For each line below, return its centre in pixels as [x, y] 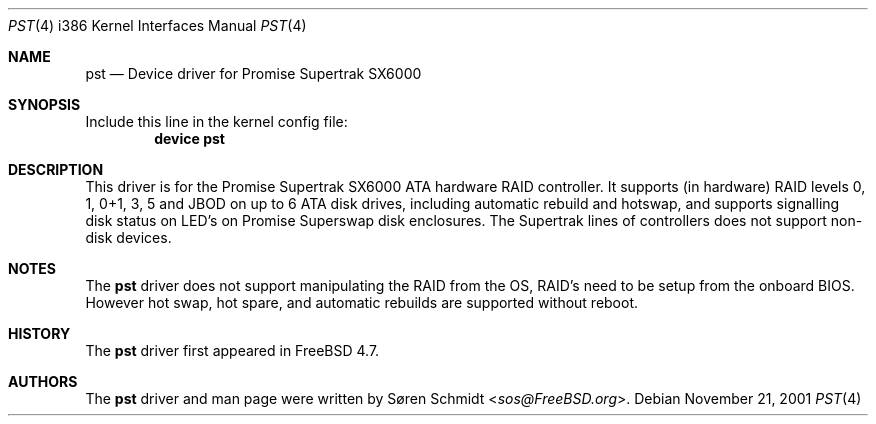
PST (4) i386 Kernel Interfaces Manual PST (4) [157, 25]
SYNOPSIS [44, 104]
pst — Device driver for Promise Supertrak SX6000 [253, 73]
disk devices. [128, 237]
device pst [189, 138]
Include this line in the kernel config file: [216, 121]
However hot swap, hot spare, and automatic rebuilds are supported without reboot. [362, 302]
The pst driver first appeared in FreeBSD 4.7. [232, 350]
